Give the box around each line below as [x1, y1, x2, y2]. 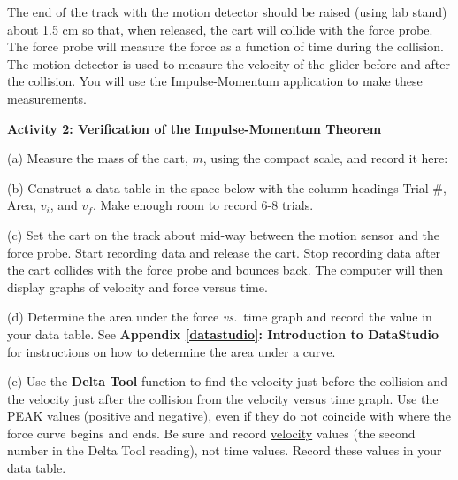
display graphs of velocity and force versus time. [7, 277, 268, 296]
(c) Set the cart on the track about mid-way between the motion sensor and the [7, 225, 440, 244]
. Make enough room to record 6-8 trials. [92, 196, 314, 214]
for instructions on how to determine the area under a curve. [7, 342, 336, 360]
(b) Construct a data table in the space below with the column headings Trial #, [7, 178, 447, 197]
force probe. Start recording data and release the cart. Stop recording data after [7, 243, 441, 261]
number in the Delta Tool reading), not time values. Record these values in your [7, 441, 442, 460]
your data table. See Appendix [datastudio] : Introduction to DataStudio [7, 324, 439, 343]
